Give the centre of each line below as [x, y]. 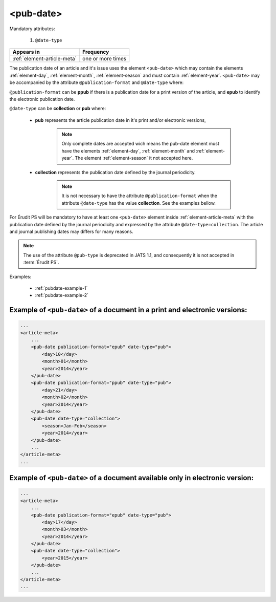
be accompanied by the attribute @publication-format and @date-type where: [97, 82]
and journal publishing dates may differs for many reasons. [71, 231]
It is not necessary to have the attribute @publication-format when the [139, 196]
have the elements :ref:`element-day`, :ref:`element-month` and [128, 150]
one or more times [105, 59]
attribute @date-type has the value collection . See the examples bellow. [139, 203]
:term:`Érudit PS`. [41, 262]
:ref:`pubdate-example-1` [61, 288]
